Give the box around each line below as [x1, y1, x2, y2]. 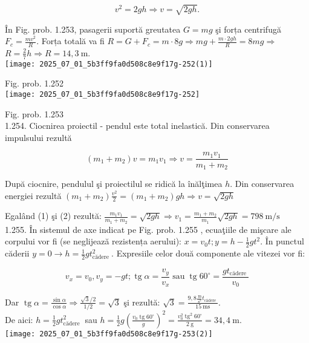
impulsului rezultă [5, 131, 72, 143]
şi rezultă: [123, 295, 160, 308]
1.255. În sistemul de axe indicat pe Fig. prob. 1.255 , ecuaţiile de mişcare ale [5, 223, 291, 235]
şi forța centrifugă [215, 22, 281, 35]
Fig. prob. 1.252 [5, 77, 64, 90]
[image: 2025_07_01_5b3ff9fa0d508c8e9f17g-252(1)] [5, 59, 213, 68]
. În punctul [260, 235, 304, 247]
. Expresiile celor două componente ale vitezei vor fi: [111, 247, 305, 260]
